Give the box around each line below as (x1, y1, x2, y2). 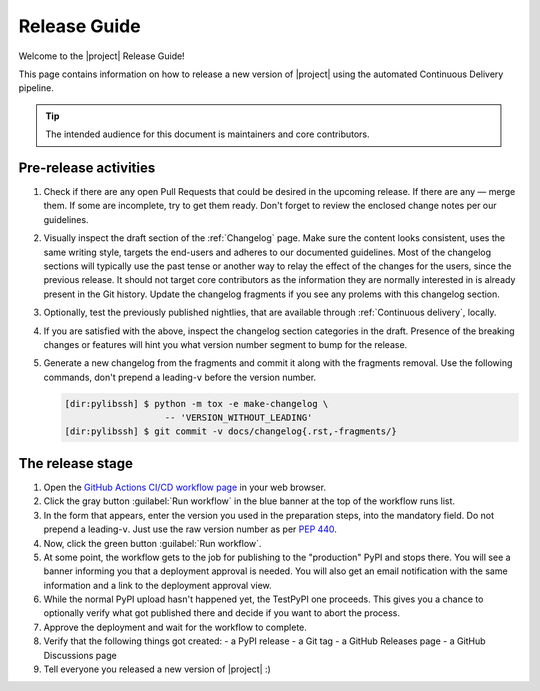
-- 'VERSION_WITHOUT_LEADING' (164, 412, 313, 424)
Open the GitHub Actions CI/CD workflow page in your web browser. (43, 481, 327, 493)
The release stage (18, 455, 134, 472)
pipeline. (18, 82, 54, 94)
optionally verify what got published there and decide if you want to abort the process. (43, 607, 400, 619)
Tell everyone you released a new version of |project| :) (43, 663, 272, 675)
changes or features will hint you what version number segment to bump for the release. (43, 338, 408, 350)
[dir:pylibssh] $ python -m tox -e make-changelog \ (64, 398, 329, 409)
